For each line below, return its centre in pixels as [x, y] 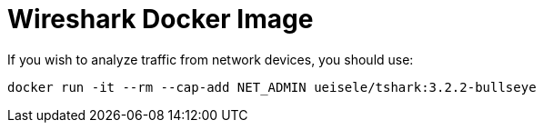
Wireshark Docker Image [161, 19]
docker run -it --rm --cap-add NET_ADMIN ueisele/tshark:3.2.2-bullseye [272, 87]
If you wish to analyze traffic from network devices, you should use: [211, 59]
